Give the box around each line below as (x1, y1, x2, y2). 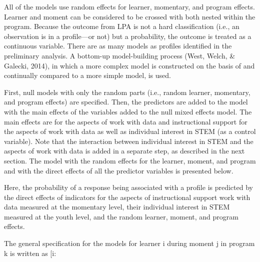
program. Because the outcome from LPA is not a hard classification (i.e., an (4, 21, 239, 31)
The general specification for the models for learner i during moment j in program (4, 238, 255, 248)
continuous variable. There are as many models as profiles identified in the (4, 40, 232, 51)
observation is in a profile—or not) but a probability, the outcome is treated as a (4, 30, 251, 41)
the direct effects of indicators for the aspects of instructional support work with (4, 191, 250, 202)
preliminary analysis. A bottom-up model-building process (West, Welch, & (4, 50, 235, 60)
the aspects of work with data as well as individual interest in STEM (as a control (4, 126, 256, 136)
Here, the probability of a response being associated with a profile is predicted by (4, 182, 253, 192)
